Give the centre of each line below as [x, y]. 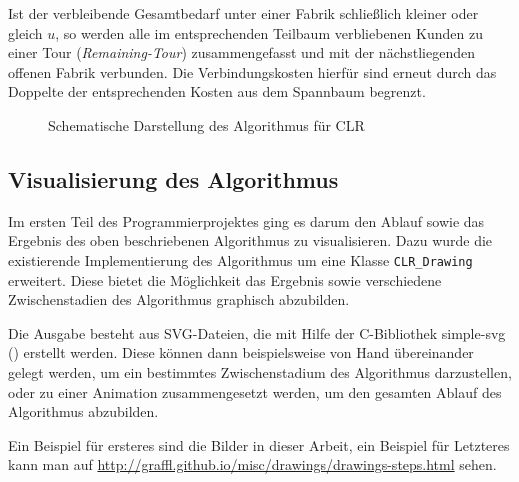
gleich [25, 32]
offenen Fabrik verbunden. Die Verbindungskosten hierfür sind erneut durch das [252, 71]
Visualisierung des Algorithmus [173, 178]
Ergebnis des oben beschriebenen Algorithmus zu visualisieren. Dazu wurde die [250, 240]
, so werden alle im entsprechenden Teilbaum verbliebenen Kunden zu [269, 32]
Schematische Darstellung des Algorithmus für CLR [206, 124]
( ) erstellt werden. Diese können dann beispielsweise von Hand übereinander [241, 352]
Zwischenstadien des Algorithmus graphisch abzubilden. [179, 299]
